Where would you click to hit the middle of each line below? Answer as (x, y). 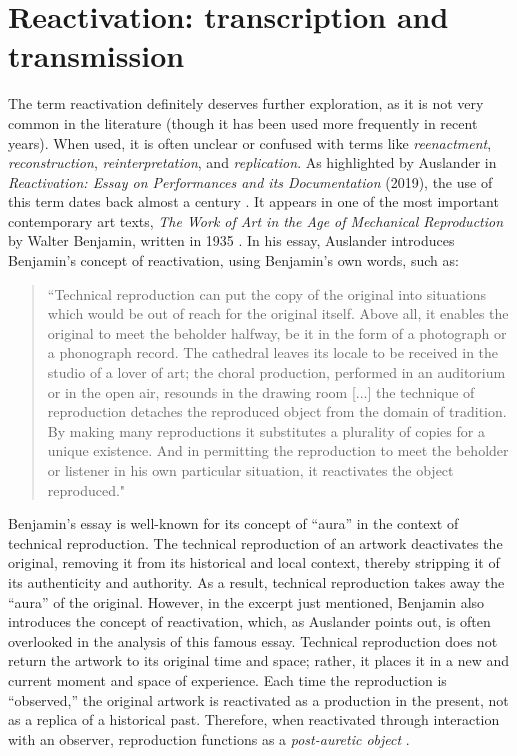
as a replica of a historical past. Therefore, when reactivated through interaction (254, 719)
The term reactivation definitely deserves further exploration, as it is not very (246, 103)
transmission (96, 55)
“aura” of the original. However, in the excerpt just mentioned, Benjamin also (246, 601)
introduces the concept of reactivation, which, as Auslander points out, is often (249, 621)
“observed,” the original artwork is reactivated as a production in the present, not (258, 699)
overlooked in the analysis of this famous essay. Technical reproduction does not (253, 640)
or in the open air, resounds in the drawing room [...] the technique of (261, 391)
